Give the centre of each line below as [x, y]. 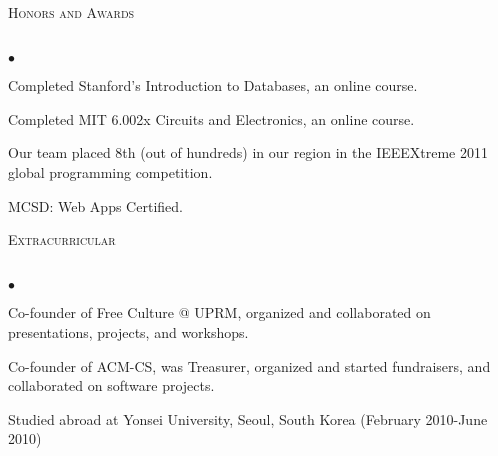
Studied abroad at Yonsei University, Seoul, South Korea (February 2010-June [248, 418]
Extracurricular [62, 239]
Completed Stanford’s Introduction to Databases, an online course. [213, 85]
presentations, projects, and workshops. [128, 331]
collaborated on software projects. [111, 385]
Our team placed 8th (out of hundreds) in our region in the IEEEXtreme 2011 [248, 152]
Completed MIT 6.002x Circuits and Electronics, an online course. [211, 118]
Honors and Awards [71, 12]
